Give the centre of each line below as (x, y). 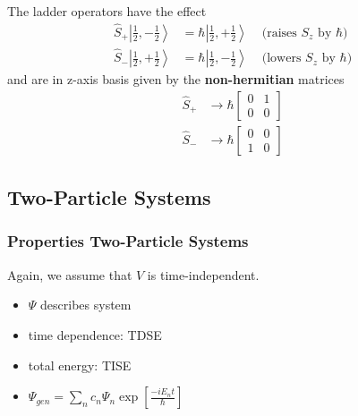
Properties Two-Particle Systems (128, 241)
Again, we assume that (70, 274)
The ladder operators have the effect (107, 11)
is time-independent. (203, 274)
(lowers (281, 59)
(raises (279, 33)
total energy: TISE (80, 365)
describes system (86, 305)
